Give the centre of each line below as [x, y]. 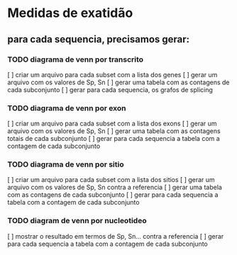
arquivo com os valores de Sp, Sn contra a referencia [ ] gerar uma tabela [115, 187]
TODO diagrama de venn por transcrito [76, 59]
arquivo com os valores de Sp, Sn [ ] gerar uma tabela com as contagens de [118, 82]
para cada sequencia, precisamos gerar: [99, 39]
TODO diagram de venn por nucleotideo [77, 221]
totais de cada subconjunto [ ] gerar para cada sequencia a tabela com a [114, 139]
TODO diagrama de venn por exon [67, 108]
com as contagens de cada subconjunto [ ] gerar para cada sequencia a [113, 195]
